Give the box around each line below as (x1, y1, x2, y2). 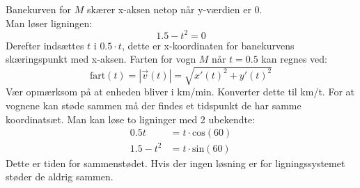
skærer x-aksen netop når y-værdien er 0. (86, 2, 263, 16)
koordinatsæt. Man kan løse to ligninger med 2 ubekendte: (6, 111, 256, 126)
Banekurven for (6, 2, 72, 16)
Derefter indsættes (6, 38, 84, 52)
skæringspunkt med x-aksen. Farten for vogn (6, 52, 196, 66)
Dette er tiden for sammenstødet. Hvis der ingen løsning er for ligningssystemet (6, 155, 345, 170)
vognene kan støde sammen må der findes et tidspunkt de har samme (6, 98, 302, 113)
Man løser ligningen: (6, 15, 93, 30)
